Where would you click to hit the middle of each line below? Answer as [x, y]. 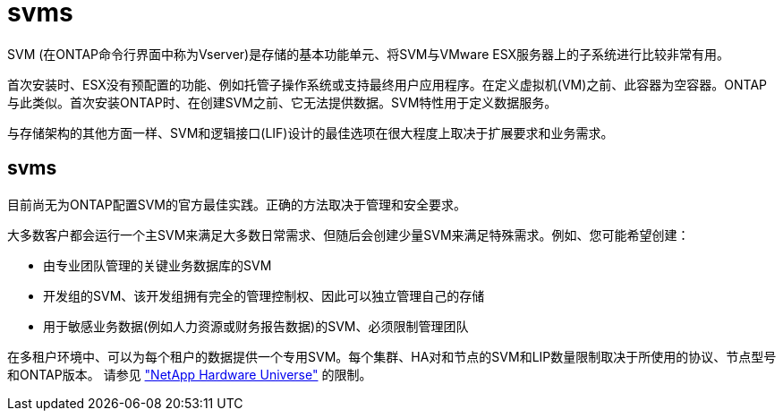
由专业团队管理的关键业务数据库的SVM [157, 265]
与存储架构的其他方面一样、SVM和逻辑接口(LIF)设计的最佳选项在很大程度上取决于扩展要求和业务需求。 [311, 132]
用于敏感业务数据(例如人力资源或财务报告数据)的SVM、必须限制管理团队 [256, 326]
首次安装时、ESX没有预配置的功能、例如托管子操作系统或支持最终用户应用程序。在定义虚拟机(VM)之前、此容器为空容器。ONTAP [387, 84]
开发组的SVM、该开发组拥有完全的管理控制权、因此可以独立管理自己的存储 [264, 295]
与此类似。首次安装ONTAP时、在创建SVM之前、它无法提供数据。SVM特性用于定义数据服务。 [282, 102]
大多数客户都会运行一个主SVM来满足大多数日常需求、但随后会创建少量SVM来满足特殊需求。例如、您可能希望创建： [349, 235]
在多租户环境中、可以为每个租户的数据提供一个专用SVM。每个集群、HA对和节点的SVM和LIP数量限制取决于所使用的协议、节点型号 [392, 356]
